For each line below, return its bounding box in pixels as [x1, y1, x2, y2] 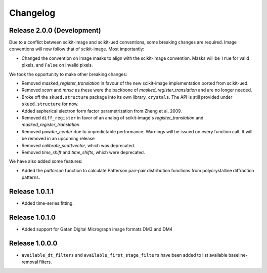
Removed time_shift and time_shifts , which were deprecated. [21, 149, 145, 155]
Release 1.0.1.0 [9, 213, 56, 222]
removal [21, 259, 38, 265]
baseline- [228, 252, 248, 258]
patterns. [21, 174, 40, 180]
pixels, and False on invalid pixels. [21, 62, 93, 68]
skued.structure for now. [21, 101, 79, 107]
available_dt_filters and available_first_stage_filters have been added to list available [21, 252, 227, 258]
